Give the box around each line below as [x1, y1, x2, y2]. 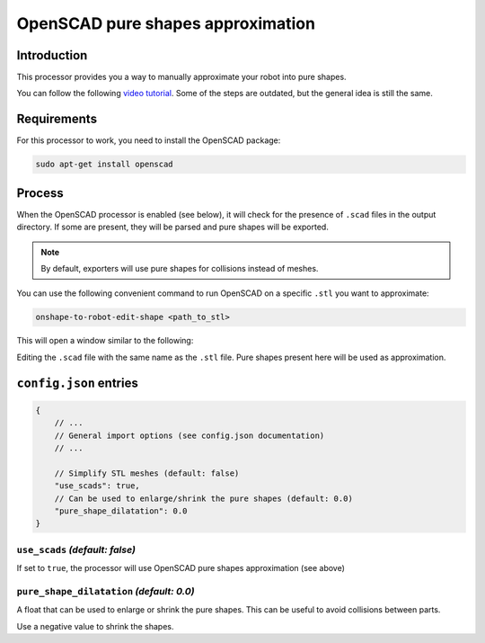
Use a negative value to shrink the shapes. [16, 621, 174, 631]
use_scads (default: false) [16, 543, 137, 556]
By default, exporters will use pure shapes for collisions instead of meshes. [40, 263, 319, 274]
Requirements [16, 112, 98, 127]
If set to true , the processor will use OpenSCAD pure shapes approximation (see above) [16, 563, 346, 574]
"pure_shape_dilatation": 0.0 [54, 505, 188, 516]
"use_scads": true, [54, 481, 141, 491]
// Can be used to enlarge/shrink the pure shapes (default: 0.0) [54, 493, 354, 504]
